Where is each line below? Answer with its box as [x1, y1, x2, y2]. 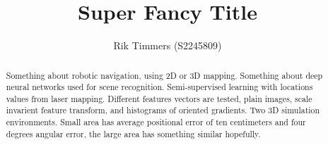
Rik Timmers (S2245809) [113, 38, 222, 53]
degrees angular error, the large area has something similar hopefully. [6, 127, 261, 139]
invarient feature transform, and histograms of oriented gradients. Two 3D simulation [6, 104, 320, 116]
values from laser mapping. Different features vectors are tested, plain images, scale [6, 92, 312, 104]
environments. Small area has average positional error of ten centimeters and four [6, 116, 306, 128]
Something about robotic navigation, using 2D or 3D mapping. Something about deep [6, 69, 323, 81]
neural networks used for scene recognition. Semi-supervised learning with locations [6, 81, 313, 93]
